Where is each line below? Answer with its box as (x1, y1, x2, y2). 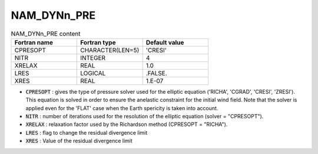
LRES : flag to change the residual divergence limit (25, 129, 148, 136)
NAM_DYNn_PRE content (11, 29, 81, 37)
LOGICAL (80, 69, 106, 77)
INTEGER (80, 53, 106, 61)
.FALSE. (145, 69, 167, 77)
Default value (145, 38, 184, 46)
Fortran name (14, 38, 53, 46)
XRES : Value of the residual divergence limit (25, 138, 132, 145)
